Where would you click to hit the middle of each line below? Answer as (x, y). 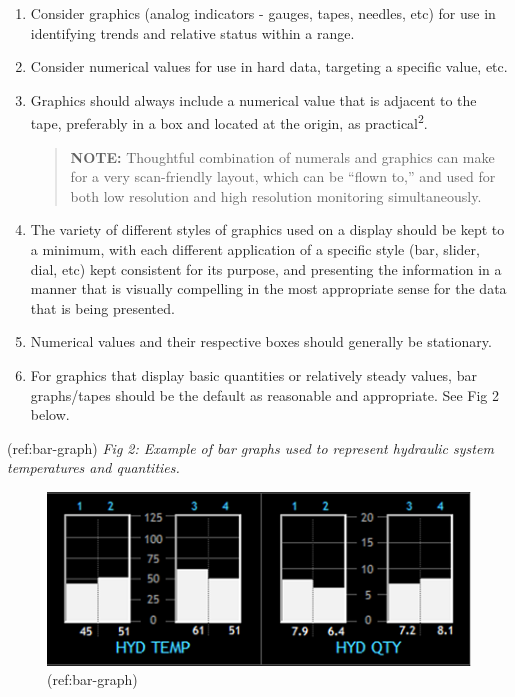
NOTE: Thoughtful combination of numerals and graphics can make (282, 156)
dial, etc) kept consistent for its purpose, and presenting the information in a (266, 268)
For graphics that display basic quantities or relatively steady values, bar (253, 374)
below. (50, 414)
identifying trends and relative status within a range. (192, 32)
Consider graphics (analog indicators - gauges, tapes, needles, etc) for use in (263, 13)
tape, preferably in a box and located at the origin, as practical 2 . (229, 122)
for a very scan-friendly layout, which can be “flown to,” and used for (283, 176)
